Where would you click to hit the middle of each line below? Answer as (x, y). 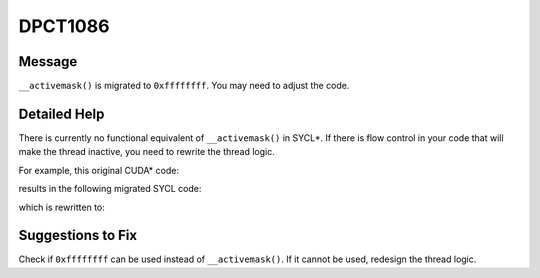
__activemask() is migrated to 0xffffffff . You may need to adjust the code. (184, 86)
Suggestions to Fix (78, 235)
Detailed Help (61, 113)
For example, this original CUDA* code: (99, 170)
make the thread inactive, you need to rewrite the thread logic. (146, 152)
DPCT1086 (64, 26)
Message (48, 61)
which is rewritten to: (61, 207)
